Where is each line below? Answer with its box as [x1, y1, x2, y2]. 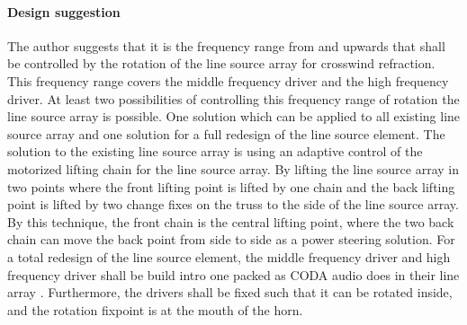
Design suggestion [7, 2, 121, 21]
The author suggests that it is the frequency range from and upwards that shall [7, 36, 445, 55]
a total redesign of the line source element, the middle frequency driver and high [7, 247, 451, 266]
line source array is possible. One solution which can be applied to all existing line [7, 107, 461, 126]
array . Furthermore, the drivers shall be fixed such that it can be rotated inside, [7, 283, 453, 302]
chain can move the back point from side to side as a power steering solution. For [7, 230, 455, 249]
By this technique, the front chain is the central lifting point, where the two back [7, 212, 454, 231]
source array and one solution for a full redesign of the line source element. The [7, 124, 445, 143]
